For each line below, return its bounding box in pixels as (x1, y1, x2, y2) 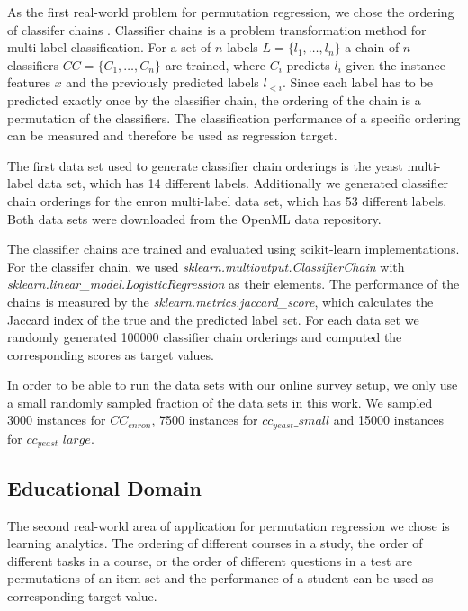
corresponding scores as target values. (7, 345, 214, 364)
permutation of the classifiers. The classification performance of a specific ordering (7, 108, 461, 127)
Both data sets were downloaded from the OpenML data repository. (7, 209, 382, 228)
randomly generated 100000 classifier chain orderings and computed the (7, 328, 402, 346)
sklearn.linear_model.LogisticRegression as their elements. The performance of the (7, 274, 460, 293)
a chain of (345, 38, 400, 57)
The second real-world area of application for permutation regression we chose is (7, 516, 450, 535)
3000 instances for (7, 410, 106, 429)
